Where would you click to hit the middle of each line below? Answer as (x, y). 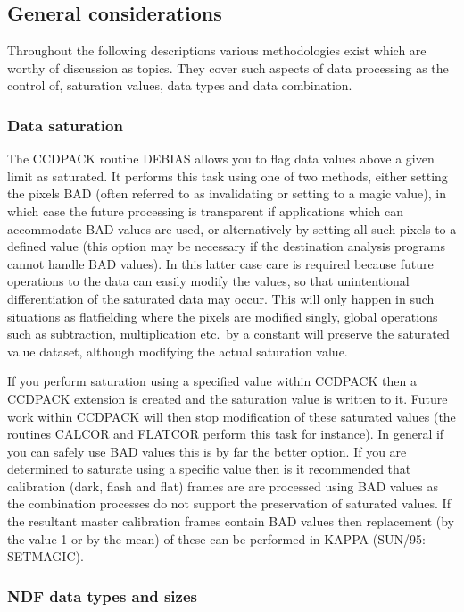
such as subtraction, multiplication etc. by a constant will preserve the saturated (228, 334)
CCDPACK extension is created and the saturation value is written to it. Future (228, 398)
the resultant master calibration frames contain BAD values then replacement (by (231, 521)
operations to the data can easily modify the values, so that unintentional (208, 281)
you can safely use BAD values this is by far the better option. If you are (207, 451)
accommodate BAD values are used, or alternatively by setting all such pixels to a (232, 228)
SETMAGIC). (46, 556)
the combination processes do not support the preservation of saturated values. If (229, 503)
